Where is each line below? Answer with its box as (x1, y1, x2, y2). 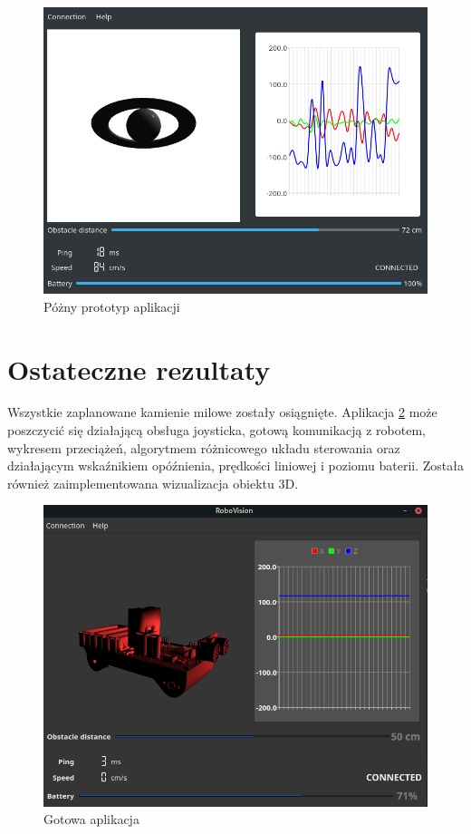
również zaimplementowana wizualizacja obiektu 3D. (7, 473, 299, 492)
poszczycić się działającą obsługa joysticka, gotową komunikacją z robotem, (7, 421, 426, 440)
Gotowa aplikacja (43, 810, 139, 829)
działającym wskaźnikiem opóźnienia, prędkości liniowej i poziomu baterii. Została (7, 456, 464, 475)
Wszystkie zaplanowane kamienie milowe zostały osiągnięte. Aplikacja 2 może (7, 402, 437, 422)
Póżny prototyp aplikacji (43, 296, 180, 315)
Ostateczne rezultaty (7, 350, 271, 387)
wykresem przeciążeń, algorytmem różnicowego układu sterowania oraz (7, 438, 400, 457)
